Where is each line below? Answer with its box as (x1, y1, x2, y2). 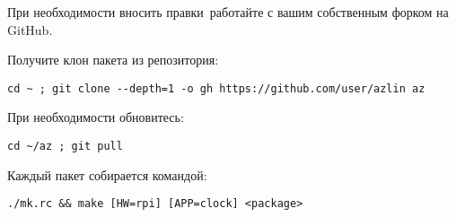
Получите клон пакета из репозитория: (7, 50, 219, 69)
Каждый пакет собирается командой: (7, 165, 207, 184)
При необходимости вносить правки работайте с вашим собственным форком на (7, 3, 449, 21)
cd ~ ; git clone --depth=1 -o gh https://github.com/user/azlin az (7, 82, 425, 95)
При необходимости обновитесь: (7, 108, 184, 126)
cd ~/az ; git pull (7, 140, 123, 153)
